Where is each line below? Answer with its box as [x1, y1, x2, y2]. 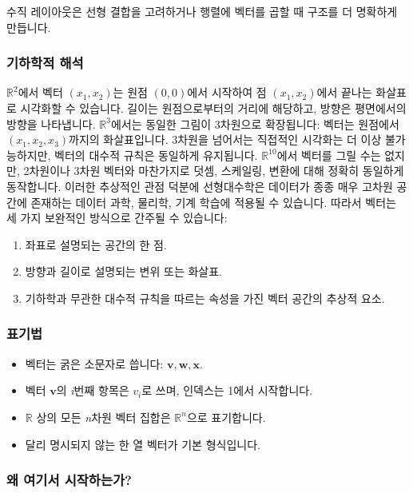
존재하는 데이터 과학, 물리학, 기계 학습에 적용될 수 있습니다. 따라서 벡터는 [30, 193, 396, 210]
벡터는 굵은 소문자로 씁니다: [25, 355, 164, 372]
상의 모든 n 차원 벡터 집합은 [36, 408, 171, 425]
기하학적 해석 [6, 53, 84, 73]
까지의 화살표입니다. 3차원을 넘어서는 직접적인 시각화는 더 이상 [69, 131, 382, 148]
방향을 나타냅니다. [6, 115, 96, 132]
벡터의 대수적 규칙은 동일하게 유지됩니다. [54, 146, 258, 163]
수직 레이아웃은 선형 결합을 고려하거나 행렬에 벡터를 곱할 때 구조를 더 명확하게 [6, 3, 398, 19]
